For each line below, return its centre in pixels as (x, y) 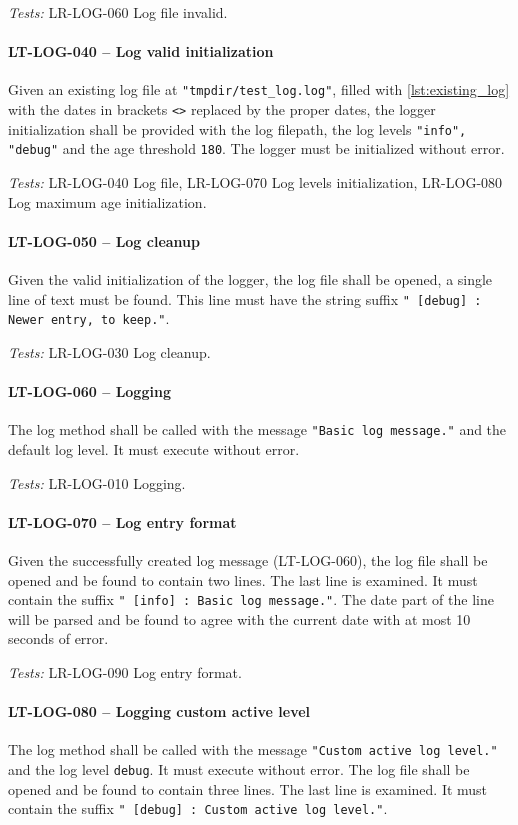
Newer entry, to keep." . (89, 318)
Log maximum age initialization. (107, 201)
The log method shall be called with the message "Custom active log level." (253, 749)
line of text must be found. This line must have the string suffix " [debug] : (245, 298)
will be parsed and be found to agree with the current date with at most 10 (239, 618)
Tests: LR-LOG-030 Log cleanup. (109, 351)
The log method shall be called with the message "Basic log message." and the (257, 429)
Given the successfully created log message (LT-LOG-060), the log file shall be (248, 559)
